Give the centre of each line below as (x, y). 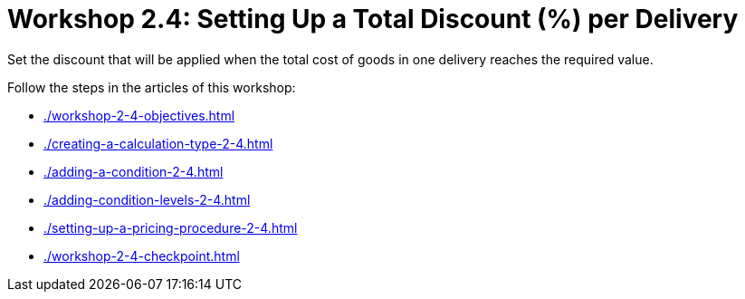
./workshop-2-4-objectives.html (139, 115)
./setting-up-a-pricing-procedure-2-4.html (171, 227)
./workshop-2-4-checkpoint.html (142, 256)
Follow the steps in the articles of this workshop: (152, 87)
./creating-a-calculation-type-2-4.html (158, 143)
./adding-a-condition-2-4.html (134, 171)
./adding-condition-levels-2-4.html (147, 199)
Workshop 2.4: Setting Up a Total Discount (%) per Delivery (373, 19)
